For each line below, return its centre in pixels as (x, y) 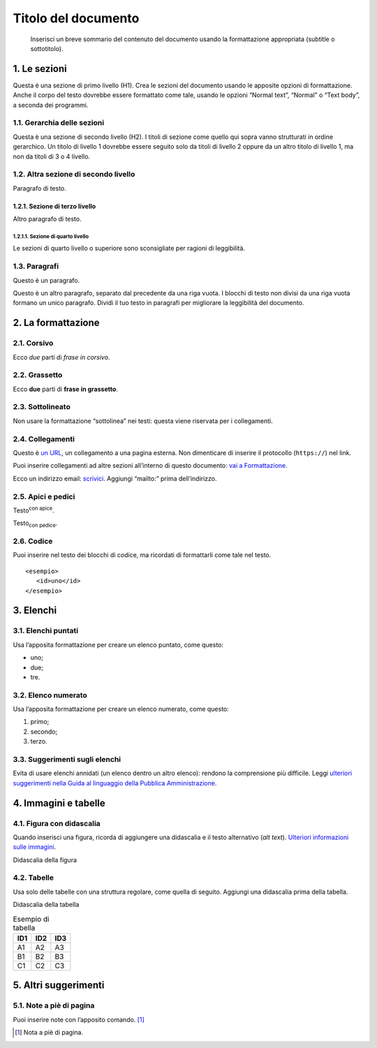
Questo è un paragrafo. (46, 280)
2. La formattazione (57, 323)
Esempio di (31, 919)
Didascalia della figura (45, 859)
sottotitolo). (47, 48)
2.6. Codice (33, 541)
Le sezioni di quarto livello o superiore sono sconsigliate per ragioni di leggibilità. (129, 249)
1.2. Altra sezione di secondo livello (74, 175)
